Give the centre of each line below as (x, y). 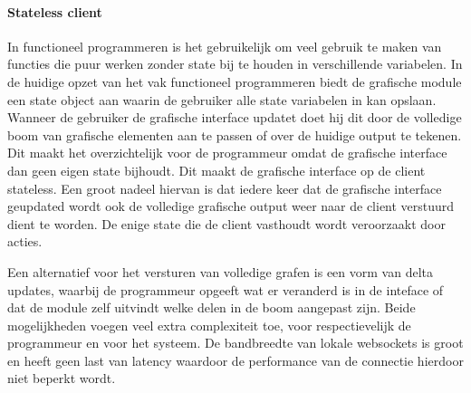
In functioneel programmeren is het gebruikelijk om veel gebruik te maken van (225, 46)
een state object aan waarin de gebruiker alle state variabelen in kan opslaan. (222, 99)
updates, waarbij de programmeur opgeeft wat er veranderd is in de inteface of (226, 289)
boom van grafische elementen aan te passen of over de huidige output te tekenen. (235, 134)
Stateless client (55, 11)
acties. (25, 241)
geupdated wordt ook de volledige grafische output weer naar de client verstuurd (231, 206)
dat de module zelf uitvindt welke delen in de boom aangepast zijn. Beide (211, 307)
